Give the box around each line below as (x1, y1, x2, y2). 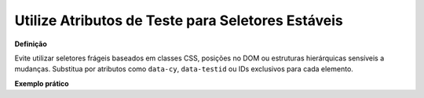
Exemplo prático (14, 78, 70, 88)
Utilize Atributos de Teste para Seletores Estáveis (14, 12, 343, 29)
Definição (14, 39, 47, 49)
